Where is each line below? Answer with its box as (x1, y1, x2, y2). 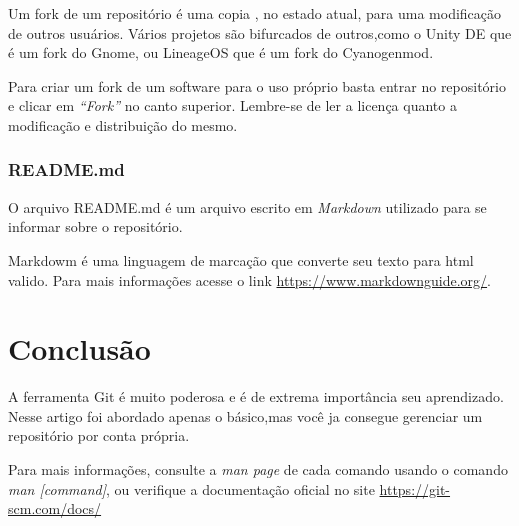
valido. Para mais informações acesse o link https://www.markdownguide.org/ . (8, 269, 491, 290)
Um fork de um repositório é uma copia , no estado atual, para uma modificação (8, 3, 502, 23)
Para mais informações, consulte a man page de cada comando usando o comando (8, 459, 508, 480)
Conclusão (8, 328, 151, 369)
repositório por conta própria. (8, 425, 190, 446)
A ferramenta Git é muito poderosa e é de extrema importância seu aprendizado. (8, 386, 504, 407)
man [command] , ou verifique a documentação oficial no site (8, 478, 375, 499)
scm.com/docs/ (8, 498, 102, 519)
